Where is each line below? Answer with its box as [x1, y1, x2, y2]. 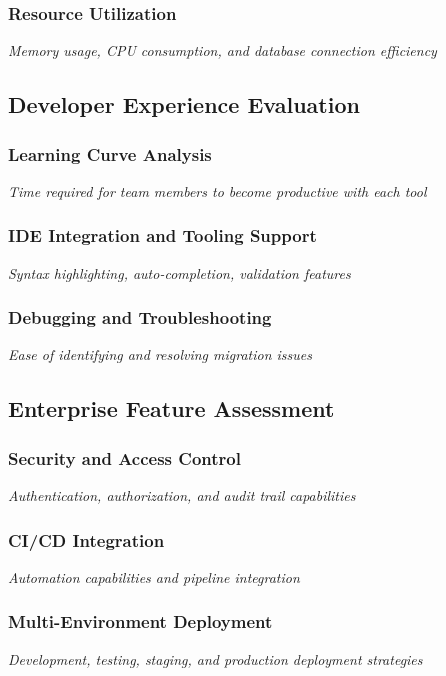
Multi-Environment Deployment [8, 609, 273, 634]
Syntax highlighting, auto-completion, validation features [8, 262, 351, 283]
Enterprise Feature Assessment [8, 393, 335, 424]
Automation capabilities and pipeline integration [8, 566, 300, 587]
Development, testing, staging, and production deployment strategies [8, 648, 423, 669]
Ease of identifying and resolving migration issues [8, 344, 313, 365]
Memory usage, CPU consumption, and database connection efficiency [8, 40, 437, 61]
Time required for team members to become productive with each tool [8, 180, 427, 201]
